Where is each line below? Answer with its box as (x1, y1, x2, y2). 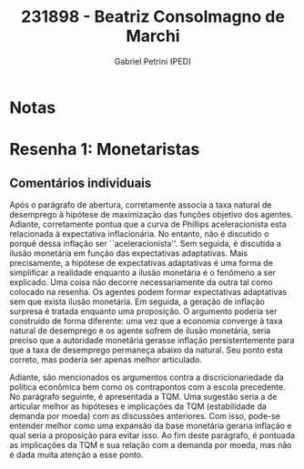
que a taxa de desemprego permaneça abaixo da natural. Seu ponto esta (9, 344, 284, 355)
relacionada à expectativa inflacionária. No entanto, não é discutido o (9, 228, 269, 239)
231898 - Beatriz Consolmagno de (21, 6, 285, 27)
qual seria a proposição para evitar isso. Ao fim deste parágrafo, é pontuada (9, 430, 296, 441)
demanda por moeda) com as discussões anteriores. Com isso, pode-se (9, 410, 280, 421)
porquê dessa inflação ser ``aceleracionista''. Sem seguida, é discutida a (9, 238, 282, 249)
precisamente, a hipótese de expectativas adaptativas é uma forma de (9, 257, 273, 268)
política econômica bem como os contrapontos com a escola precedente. (9, 381, 286, 393)
